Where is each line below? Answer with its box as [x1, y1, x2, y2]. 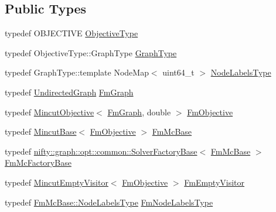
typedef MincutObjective [5, 105, 94, 118]
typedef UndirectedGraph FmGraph [5, 86, 134, 98]
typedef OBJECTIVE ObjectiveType [5, 27, 138, 39]
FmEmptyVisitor [184, 176, 245, 188]
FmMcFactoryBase [5, 156, 71, 169]
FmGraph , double [107, 105, 171, 118]
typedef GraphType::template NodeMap [5, 66, 149, 78]
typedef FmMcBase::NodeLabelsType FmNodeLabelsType [5, 196, 213, 208]
